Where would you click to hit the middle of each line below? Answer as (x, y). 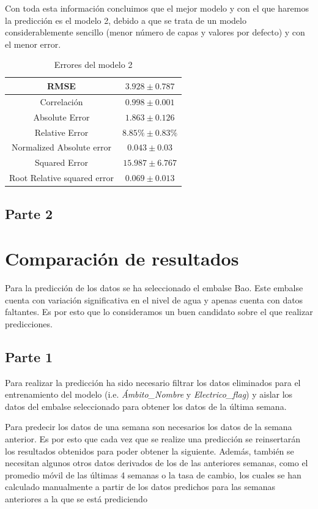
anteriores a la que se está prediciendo (76, 498)
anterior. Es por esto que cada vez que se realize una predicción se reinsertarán (153, 438)
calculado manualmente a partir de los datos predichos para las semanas (140, 487)
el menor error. (33, 44)
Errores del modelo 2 (93, 65)
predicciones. (29, 323)
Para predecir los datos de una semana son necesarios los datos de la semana (149, 427)
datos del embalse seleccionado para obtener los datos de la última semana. (146, 406)
